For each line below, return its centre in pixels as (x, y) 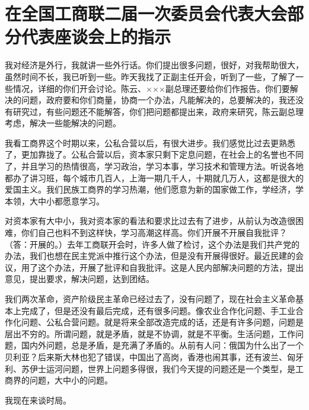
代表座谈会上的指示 (96, 36)
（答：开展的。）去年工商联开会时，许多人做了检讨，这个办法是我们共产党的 (152, 244)
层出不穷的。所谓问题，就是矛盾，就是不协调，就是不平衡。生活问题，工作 (150, 333)
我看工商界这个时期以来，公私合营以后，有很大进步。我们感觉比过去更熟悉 (150, 142)
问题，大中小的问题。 (71, 380)
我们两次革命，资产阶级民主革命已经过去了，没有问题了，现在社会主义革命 (150, 299)
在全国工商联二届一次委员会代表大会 (146, 13)
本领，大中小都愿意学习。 (55, 201)
